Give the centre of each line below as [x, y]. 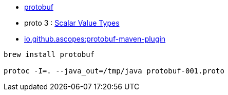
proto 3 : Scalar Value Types [72, 23]
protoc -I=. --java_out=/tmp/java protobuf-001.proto [114, 71]
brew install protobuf [49, 54]
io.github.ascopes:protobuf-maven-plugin [95, 39]
